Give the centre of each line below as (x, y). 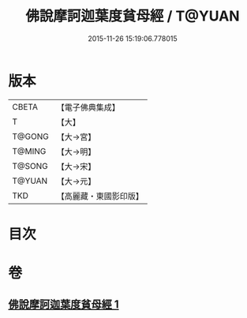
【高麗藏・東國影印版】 (100, 196)
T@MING (29, 151)
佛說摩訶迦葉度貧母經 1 (64, 305)
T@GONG (30, 137)
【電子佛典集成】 (88, 107)
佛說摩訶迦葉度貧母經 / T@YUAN (133, 16)
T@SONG (30, 166)
